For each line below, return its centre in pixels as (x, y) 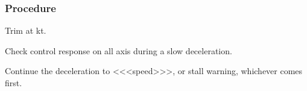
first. (14, 83)
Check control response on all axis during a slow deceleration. (119, 50)
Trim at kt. (26, 30)
